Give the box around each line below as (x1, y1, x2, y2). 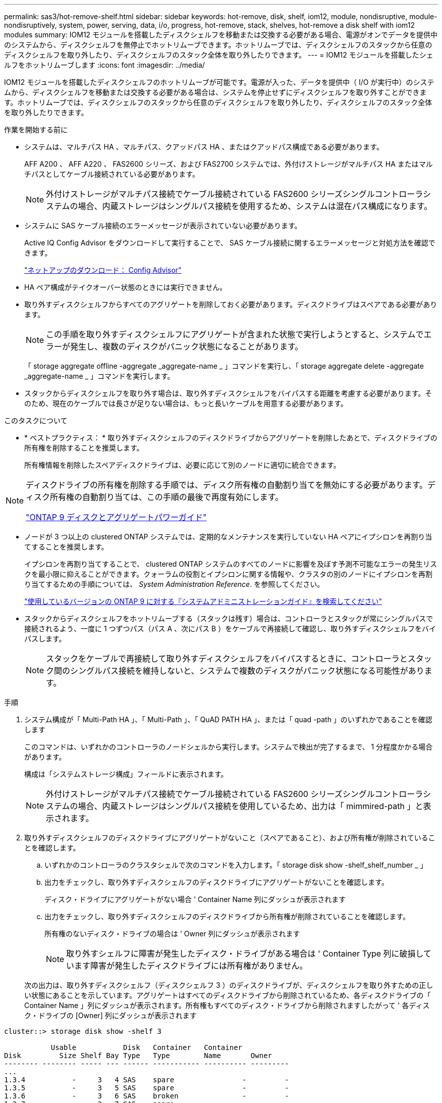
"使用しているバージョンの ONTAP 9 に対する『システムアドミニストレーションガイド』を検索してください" (24, 597, 382, 606)
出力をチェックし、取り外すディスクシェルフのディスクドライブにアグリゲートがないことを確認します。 (44, 878, 389, 886)
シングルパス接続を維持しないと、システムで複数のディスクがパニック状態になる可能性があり (70, 666, 424, 676)
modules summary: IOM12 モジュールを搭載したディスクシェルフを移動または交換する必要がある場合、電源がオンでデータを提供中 (4, 30, 438, 39)
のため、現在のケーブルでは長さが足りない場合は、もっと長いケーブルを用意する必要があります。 (24, 399, 348, 408)
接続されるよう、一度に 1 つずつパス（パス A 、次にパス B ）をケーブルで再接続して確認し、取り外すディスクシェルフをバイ (24, 624, 436, 633)
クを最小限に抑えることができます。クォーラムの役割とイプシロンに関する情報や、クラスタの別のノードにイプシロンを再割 (24, 570, 433, 578)
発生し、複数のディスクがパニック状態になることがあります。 (70, 341, 303, 352)
